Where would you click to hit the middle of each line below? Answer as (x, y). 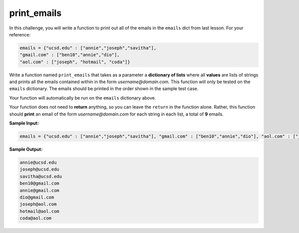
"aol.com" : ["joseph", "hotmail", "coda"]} (75, 62)
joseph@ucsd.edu (40, 170)
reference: (20, 34)
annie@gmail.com (40, 190)
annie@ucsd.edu (38, 162)
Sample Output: (26, 149)
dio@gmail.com (37, 197)
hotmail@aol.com (40, 211)
